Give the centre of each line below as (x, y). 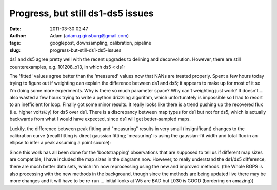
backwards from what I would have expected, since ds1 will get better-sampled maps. (100, 119)
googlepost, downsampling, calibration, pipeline (101, 43)
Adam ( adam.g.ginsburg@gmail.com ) (90, 35)
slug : (15, 50)
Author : (18, 35)
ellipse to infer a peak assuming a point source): (60, 143)
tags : (15, 43)
